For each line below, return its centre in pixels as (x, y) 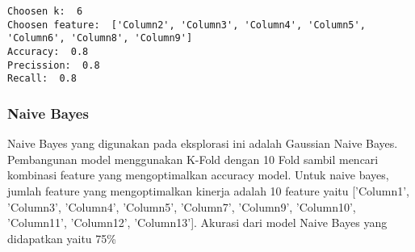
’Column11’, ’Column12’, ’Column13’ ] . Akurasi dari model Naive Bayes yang (197, 223)
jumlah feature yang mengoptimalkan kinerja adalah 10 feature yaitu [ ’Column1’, (208, 190)
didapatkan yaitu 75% (62, 238)
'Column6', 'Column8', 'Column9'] (100, 38)
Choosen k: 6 (45, 11)
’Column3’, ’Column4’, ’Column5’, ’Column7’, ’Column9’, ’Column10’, (182, 206)
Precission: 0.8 (54, 65)
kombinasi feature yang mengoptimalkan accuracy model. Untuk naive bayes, (198, 175)
